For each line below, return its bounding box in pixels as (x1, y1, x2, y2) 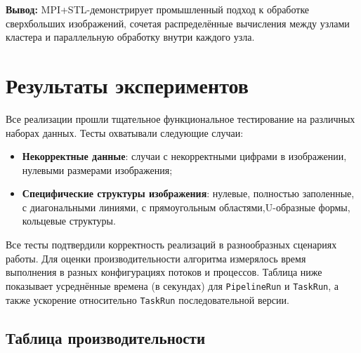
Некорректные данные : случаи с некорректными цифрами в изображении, (22, 149, 347, 164)
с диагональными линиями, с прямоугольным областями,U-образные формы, (22, 199, 350, 214)
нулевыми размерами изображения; (22, 162, 173, 177)
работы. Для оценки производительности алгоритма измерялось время (6, 251, 306, 265)
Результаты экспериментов (6, 70, 249, 99)
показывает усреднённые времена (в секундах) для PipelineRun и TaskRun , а (6, 278, 339, 293)
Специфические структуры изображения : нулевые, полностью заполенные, (22, 186, 355, 201)
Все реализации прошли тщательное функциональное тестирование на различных (6, 111, 355, 126)
